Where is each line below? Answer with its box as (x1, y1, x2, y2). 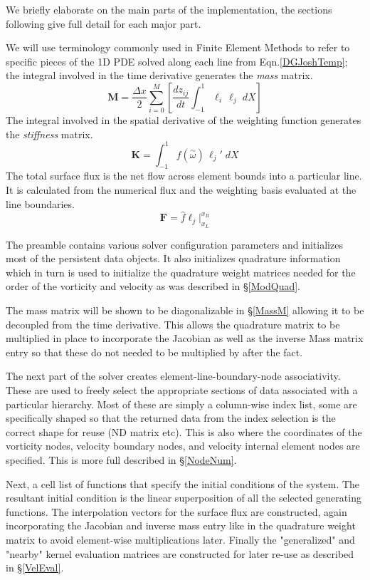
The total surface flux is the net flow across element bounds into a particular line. (6, 168, 362, 183)
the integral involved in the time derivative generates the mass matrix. (6, 68, 313, 83)
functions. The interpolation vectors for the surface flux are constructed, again (6, 504, 347, 519)
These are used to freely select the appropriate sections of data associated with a (6, 383, 358, 397)
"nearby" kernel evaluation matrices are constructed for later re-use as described (6, 546, 354, 561)
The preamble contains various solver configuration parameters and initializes (6, 237, 343, 252)
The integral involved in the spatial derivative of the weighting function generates (6, 112, 361, 127)
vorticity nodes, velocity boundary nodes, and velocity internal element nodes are (6, 438, 360, 453)
